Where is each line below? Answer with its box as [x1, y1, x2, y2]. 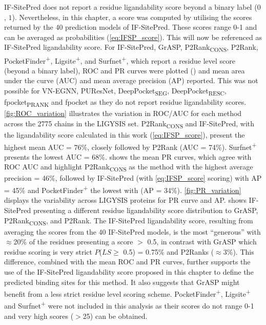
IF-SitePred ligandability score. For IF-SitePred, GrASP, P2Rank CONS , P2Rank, [4, 42, 258, 54]
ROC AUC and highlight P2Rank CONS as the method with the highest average [4, 161, 253, 174]
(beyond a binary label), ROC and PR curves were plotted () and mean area [4, 65, 245, 75]
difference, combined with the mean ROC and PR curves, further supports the [4, 256, 251, 267]
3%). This [223, 246, 254, 257]
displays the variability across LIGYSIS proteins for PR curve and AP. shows [4, 195, 247, 205]
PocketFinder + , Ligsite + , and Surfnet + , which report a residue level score [4, 53, 236, 66]
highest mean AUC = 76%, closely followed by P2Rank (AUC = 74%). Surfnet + [4, 140, 257, 152]
